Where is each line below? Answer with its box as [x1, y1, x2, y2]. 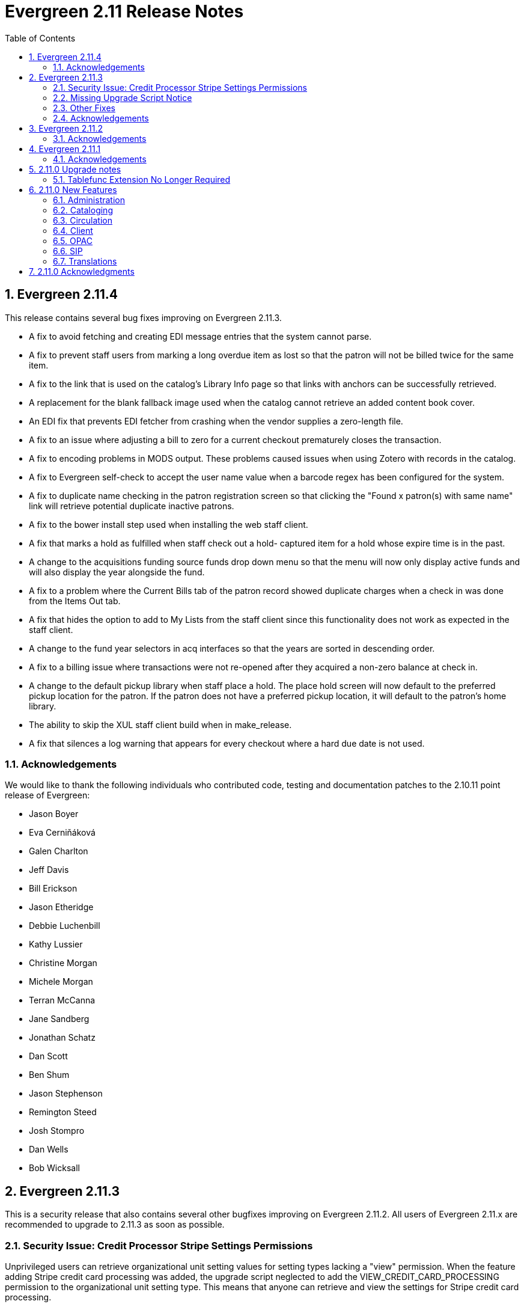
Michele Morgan [29, 976, 93, 987]
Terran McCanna [29, 995, 96, 1006]
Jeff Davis [29, 865, 69, 875]
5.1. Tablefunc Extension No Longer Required [53, 174, 231, 185]
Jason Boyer [29, 809, 79, 819]
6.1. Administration [53, 194, 125, 205]
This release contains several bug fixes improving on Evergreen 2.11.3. [5, 312, 282, 323]
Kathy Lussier [29, 939, 83, 950]
